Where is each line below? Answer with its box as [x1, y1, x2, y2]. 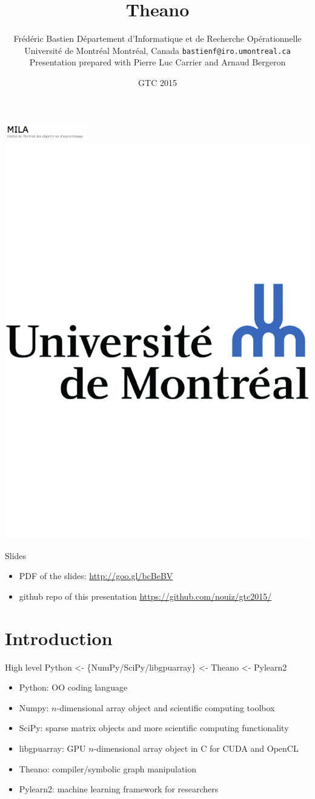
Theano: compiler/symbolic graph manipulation [19, 762, 197, 775]
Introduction [5, 625, 113, 650]
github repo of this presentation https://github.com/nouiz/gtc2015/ [19, 589, 272, 602]
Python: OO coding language [19, 681, 128, 694]
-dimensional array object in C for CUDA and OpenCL [93, 742, 299, 755]
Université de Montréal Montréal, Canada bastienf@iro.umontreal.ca [24, 44, 291, 56]
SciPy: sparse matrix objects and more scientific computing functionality [19, 721, 289, 734]
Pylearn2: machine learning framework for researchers [19, 783, 219, 795]
